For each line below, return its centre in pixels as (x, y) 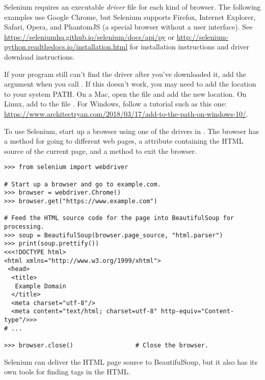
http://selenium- (203, 36)
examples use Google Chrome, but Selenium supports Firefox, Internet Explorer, (130, 17)
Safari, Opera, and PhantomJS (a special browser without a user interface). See (128, 27)
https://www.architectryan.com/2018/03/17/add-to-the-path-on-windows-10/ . (126, 113)
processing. (24, 226)
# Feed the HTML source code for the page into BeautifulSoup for (119, 218)
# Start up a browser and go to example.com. (83, 184)
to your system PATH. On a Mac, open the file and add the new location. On (125, 93)
